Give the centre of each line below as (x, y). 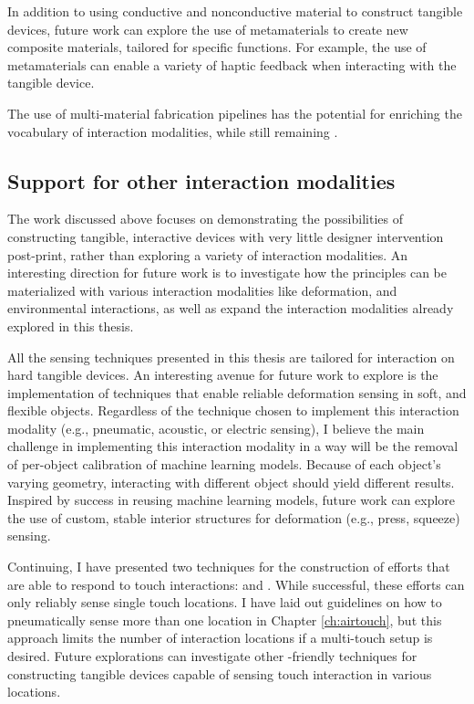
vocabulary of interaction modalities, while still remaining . (173, 131)
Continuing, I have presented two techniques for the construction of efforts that (229, 567)
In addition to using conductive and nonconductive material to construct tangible (235, 11)
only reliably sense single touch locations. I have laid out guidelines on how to (225, 602)
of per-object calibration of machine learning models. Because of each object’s (224, 464)
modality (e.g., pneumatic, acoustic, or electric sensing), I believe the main (216, 428)
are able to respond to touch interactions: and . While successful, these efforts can (236, 584)
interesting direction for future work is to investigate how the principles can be (227, 273)
